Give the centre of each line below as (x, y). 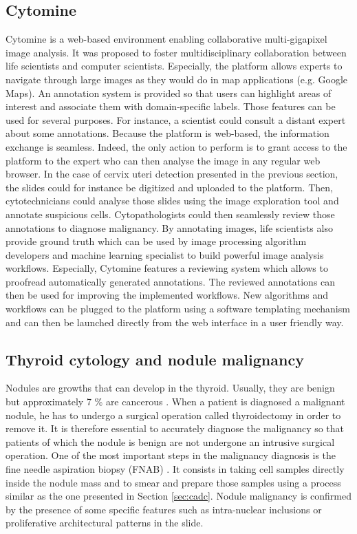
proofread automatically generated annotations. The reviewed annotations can (171, 281)
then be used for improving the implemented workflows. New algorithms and (167, 295)
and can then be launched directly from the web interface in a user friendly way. (175, 322)
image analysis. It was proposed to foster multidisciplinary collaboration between (176, 52)
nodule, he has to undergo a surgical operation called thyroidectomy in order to (173, 415)
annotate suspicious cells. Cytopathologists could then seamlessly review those (170, 214)
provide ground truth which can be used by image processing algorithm (156, 241)
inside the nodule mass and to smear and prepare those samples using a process (173, 482)
